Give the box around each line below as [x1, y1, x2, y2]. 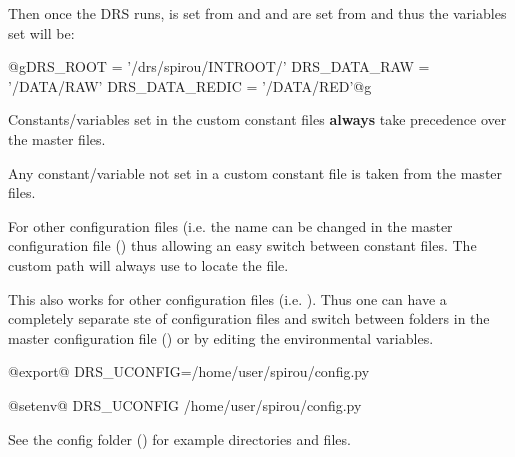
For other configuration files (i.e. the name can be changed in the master [8, 215, 453, 236]
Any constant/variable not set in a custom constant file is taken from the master [8, 162, 503, 183]
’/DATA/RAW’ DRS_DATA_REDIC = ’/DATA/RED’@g [8, 75, 372, 96]
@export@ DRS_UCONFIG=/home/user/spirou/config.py [8, 361, 370, 382]
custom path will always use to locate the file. [8, 254, 289, 275]
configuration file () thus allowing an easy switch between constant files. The [8, 235, 477, 256]
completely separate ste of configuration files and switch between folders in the [8, 308, 490, 329]
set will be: [8, 22, 75, 43]
